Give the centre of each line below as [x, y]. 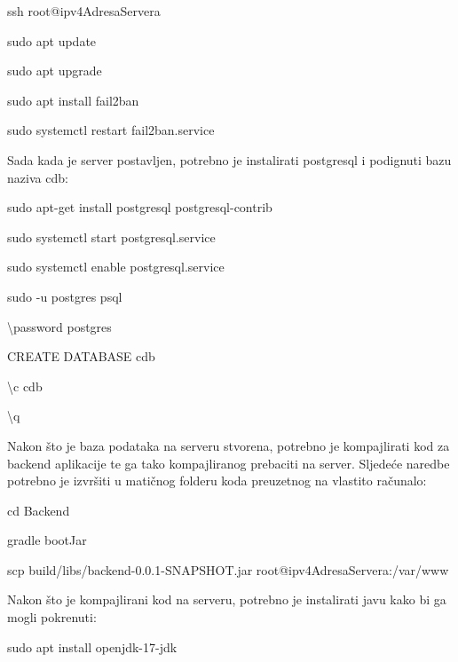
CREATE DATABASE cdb [81, 356]
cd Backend [39, 510]
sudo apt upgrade [55, 71]
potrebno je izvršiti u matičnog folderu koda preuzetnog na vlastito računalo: [217, 481]
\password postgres [59, 326]
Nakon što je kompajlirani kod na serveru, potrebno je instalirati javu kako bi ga [227, 599]
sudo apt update [52, 40]
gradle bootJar [47, 540]
